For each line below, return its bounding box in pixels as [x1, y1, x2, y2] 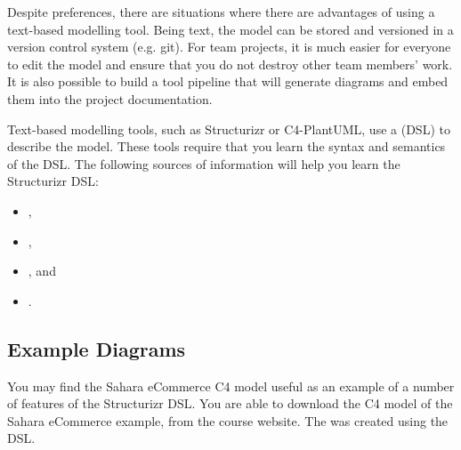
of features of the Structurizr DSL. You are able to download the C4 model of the [7, 394, 453, 413]
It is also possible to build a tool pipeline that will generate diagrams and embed [7, 72, 449, 91]
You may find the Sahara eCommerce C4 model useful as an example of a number [7, 376, 455, 395]
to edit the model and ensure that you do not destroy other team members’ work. [7, 54, 453, 73]
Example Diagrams [7, 334, 186, 362]
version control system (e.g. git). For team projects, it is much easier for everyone [7, 37, 451, 56]
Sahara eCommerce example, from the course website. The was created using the [7, 411, 449, 430]
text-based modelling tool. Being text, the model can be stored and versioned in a [7, 20, 454, 38]
